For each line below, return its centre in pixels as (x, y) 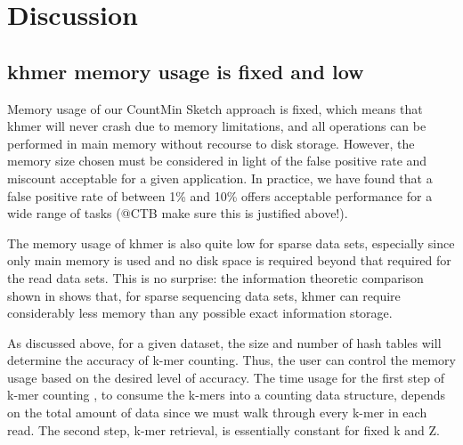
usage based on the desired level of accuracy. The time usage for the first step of (226, 377)
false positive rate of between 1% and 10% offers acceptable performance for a (220, 195)
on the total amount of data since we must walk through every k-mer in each (217, 413)
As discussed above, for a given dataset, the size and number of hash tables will (224, 342)
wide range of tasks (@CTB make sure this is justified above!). (178, 213)
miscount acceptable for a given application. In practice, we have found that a (220, 178)
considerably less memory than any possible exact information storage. (200, 313)
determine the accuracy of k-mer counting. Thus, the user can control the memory (231, 360)
